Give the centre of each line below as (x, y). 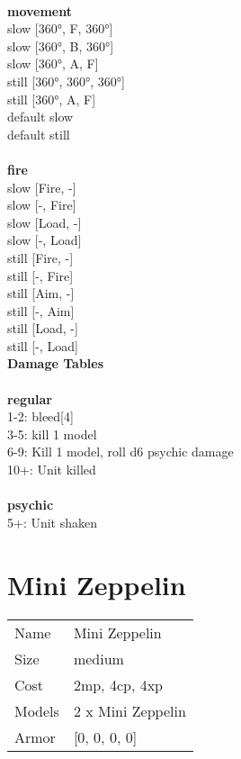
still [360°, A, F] (52, 99)
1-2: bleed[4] (40, 416)
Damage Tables (56, 363)
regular (30, 398)
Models (37, 710)
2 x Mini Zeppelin (129, 710)
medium (98, 658)
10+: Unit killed (52, 470)
